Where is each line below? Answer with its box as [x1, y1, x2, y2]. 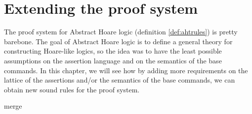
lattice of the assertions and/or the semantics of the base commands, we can [4, 75, 235, 85]
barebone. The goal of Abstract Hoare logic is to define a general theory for [4, 36, 233, 46]
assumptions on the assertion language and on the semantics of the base [4, 55, 222, 65]
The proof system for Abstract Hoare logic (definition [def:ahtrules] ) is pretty [4, 27, 238, 37]
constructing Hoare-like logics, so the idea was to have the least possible [4, 46, 222, 56]
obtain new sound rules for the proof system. [4, 84, 140, 94]
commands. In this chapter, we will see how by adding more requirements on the [4, 65, 248, 75]
